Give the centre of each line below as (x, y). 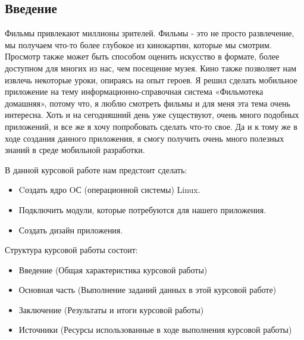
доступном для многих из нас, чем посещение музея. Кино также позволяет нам (151, 68)
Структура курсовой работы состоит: (71, 250)
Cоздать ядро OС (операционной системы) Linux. (109, 190)
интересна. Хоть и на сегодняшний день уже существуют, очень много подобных (152, 115)
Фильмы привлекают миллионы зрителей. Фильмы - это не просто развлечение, (150, 33)
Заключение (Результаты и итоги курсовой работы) (111, 309)
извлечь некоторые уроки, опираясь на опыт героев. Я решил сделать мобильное (151, 79)
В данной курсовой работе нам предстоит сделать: (96, 169)
